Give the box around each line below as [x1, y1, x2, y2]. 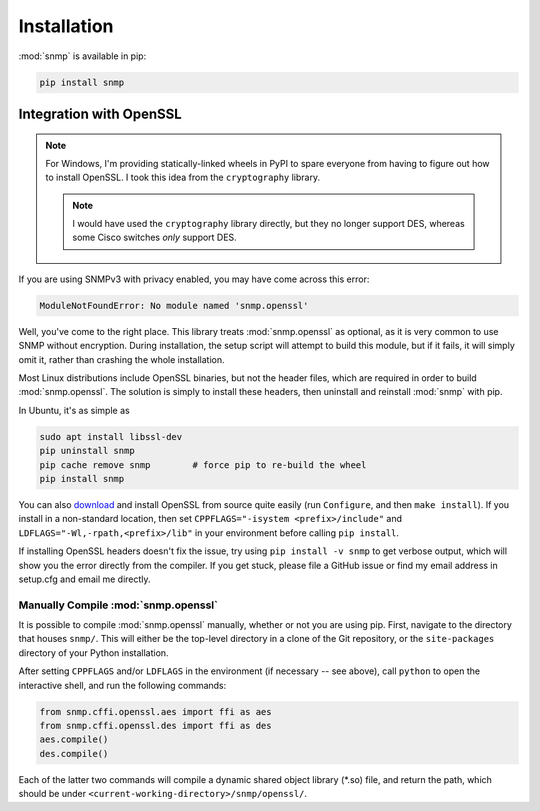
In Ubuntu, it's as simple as [18, 404, 130, 416]
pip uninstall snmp [39, 445, 135, 457]
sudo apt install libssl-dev [39, 431, 183, 442]
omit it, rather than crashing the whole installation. [18, 353, 225, 365]
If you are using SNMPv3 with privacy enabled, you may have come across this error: [18, 273, 370, 285]
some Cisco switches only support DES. [72, 231, 237, 244]
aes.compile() [39, 734, 109, 745]
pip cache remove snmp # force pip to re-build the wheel [39, 459, 367, 470]
